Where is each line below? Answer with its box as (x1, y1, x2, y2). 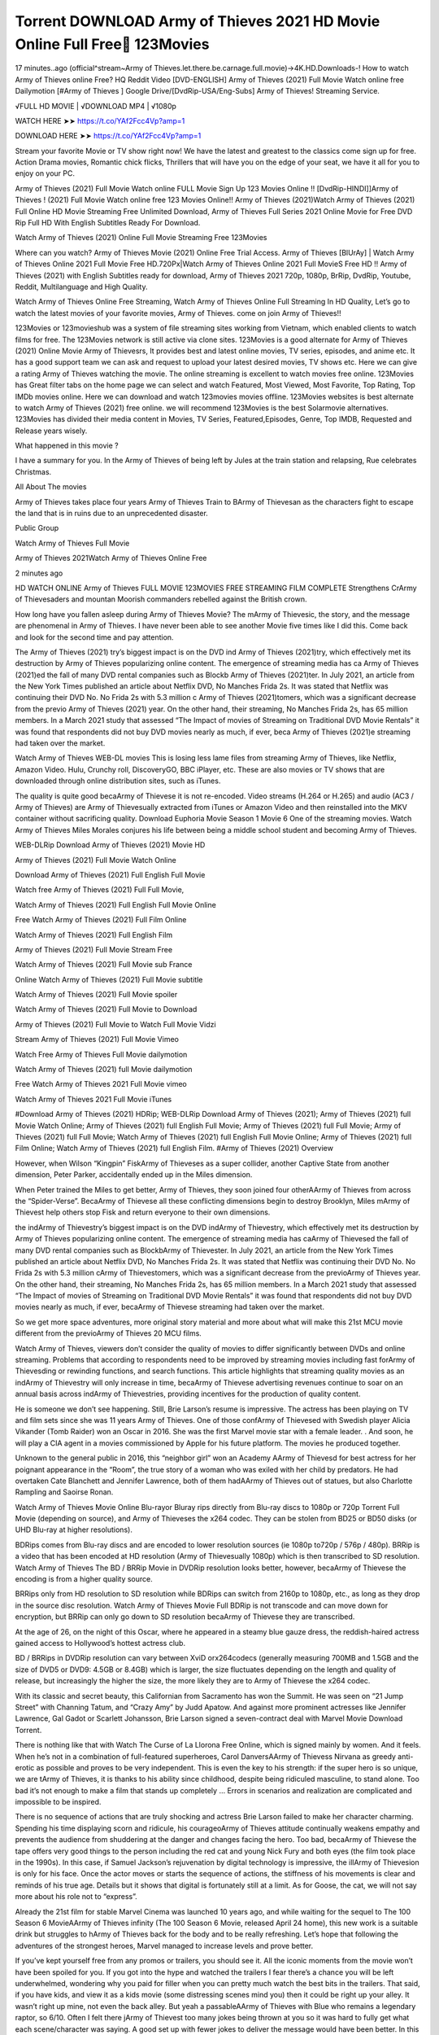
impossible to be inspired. (15, 1797, 102, 1807)
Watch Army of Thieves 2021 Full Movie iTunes (15, 1094, 172, 1104)
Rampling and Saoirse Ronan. (15, 1487, 114, 1497)
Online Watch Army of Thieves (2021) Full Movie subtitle (15, 974, 203, 984)
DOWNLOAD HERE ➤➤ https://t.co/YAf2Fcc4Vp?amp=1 (15, 131, 202, 141)
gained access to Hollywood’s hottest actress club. (15, 1639, 186, 1648)
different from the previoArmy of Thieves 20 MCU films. (15, 1328, 202, 1338)
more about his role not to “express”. (15, 1892, 137, 1902)
